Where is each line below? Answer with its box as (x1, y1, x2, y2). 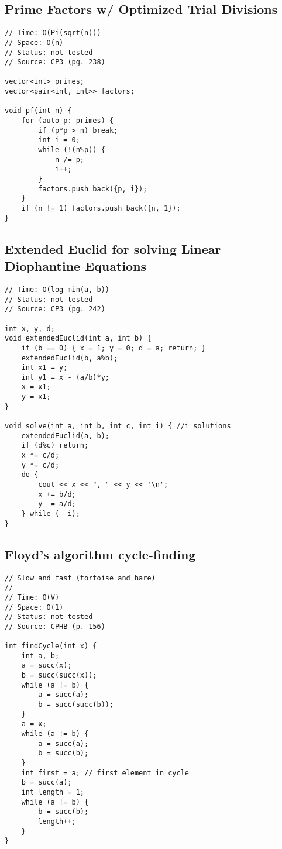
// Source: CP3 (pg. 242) (5, 305, 105, 314)
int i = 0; (38, 136, 80, 145)
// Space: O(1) (5, 603, 64, 611)
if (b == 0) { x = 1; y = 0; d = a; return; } (21, 343, 206, 352)
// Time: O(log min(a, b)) (5, 285, 109, 294)
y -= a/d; (38, 500, 76, 508)
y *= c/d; (21, 460, 60, 469)
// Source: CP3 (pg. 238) (5, 58, 105, 67)
